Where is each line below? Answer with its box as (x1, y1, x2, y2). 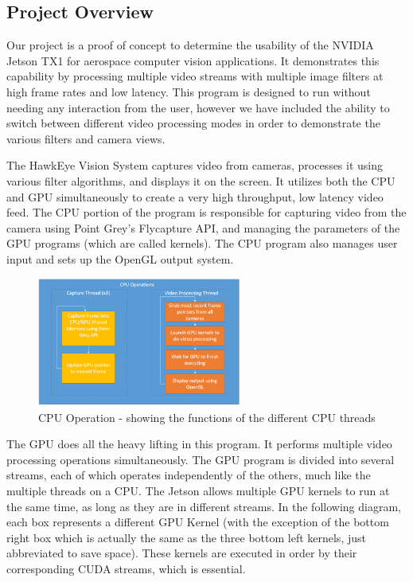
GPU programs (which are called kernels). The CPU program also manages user (6, 235, 398, 252)
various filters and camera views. (6, 130, 166, 146)
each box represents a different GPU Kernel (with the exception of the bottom (6, 514, 389, 530)
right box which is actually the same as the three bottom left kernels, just (6, 529, 366, 545)
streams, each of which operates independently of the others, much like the (6, 467, 371, 483)
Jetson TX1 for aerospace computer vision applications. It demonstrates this (6, 52, 380, 68)
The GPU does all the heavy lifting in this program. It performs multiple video (6, 436, 392, 452)
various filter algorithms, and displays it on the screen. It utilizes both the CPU (6, 172, 395, 189)
